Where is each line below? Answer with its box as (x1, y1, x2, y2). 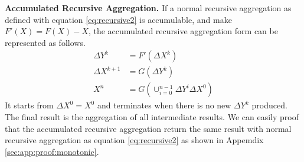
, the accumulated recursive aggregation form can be (88, 25, 278, 37)
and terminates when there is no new (97, 99, 231, 111)
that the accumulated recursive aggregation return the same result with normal (5, 122, 292, 134)
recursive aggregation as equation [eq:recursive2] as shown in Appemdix (5, 134, 264, 146)
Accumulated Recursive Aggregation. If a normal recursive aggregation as (5, 2, 292, 14)
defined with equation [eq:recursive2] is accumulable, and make (5, 13, 232, 25)
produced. (251, 99, 287, 111)
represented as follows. (5, 36, 86, 48)
